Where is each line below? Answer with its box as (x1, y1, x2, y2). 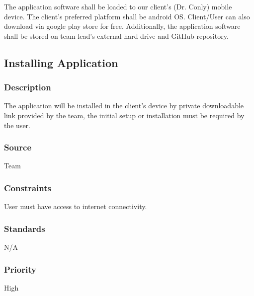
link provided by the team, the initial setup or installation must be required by (4, 110, 245, 120)
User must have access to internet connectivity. (4, 201, 147, 212)
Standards (4, 222, 45, 234)
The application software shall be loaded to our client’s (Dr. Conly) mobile (4, 1, 232, 11)
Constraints (4, 181, 51, 194)
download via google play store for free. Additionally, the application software (4, 21, 241, 31)
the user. (4, 120, 31, 130)
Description (4, 81, 51, 93)
